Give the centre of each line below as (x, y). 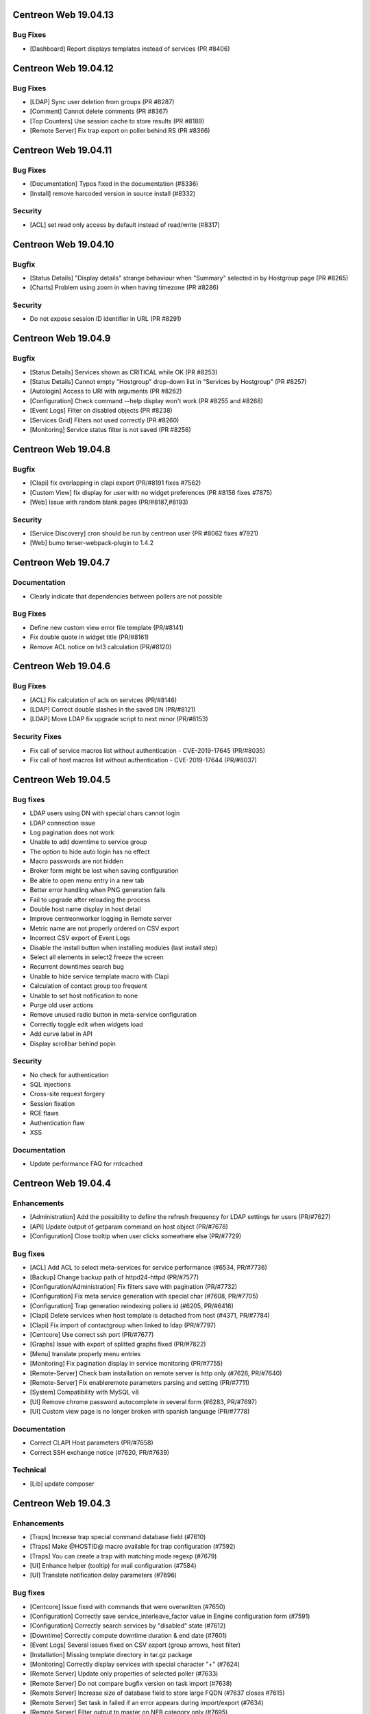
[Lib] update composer (62, 1484)
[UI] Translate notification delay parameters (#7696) (103, 1575)
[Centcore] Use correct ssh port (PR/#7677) (92, 1334)
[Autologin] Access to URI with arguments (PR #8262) (106, 391)
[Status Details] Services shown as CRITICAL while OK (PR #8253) (124, 372)
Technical (29, 1470)
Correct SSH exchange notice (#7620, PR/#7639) (100, 1452)
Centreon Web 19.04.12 (63, 68)
